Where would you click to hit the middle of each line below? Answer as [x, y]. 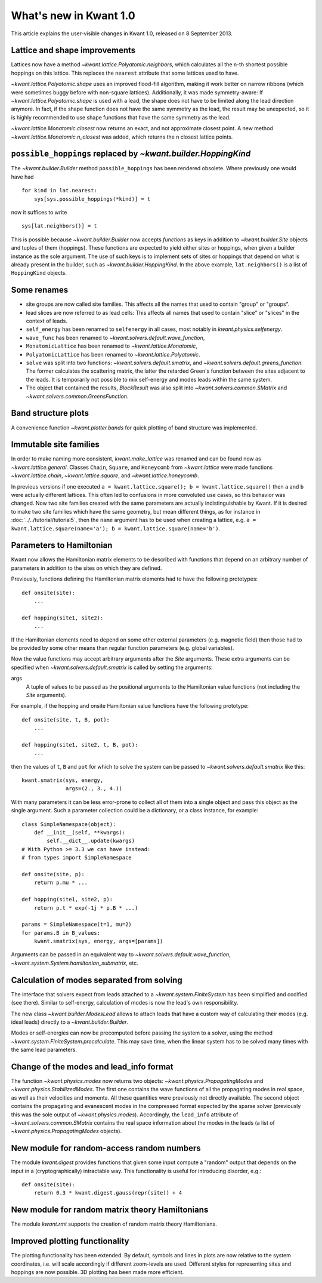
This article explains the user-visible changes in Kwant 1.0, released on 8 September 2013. [122, 33]
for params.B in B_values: [61, 933]
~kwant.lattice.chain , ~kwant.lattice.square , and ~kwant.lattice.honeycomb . [105, 475]
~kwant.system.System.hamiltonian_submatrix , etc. [75, 963]
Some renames [40, 290]
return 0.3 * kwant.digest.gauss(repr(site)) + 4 [108, 1193]
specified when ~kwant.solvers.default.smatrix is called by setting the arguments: [112, 667]
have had [22, 177]
